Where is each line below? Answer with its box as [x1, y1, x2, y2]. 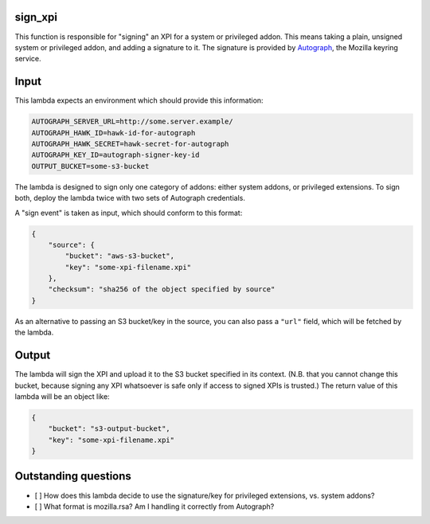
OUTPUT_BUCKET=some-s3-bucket [31, 162, 150, 170]
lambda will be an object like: [14, 391, 111, 401]
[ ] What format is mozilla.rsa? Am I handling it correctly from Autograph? [34, 502, 275, 511]
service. [14, 54, 41, 64]
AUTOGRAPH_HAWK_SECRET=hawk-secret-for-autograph [31, 139, 229, 148]
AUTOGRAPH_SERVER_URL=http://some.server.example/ [31, 117, 234, 127]
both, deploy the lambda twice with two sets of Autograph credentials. [14, 194, 246, 203]
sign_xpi [14, 10, 57, 24]
